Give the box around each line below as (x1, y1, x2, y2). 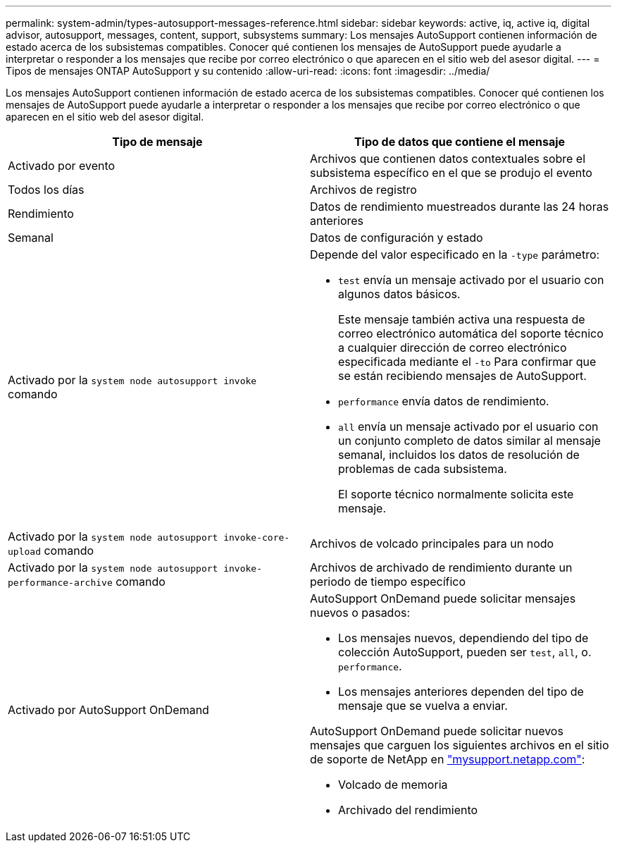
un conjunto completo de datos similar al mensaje (338, 434, 601, 448)
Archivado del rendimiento (338, 803, 478, 817)
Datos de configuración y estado (310, 231, 483, 245)
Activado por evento (8, 159, 116, 173)
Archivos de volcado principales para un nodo (310, 536, 554, 551)
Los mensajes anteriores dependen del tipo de (338, 684, 584, 699)
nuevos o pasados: (310, 606, 411, 620)
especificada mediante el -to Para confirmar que (338, 355, 597, 369)
